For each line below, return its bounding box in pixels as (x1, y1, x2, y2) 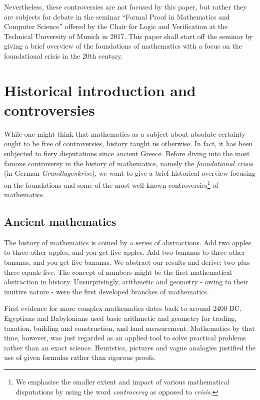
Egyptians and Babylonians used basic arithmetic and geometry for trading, (4, 313, 237, 323)
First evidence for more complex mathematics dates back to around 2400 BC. (4, 303, 241, 313)
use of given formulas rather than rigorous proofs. (4, 352, 156, 362)
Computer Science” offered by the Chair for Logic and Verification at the (4, 21, 228, 32)
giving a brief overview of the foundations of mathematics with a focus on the (4, 41, 242, 51)
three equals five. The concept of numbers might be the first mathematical (4, 266, 232, 277)
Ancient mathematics (4, 214, 116, 229)
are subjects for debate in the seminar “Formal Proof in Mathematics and (4, 11, 230, 22)
